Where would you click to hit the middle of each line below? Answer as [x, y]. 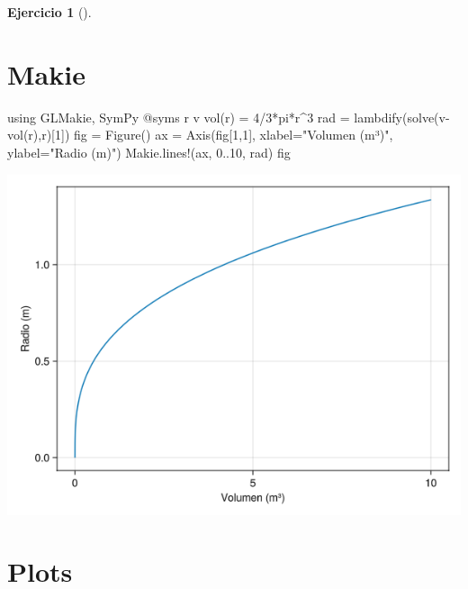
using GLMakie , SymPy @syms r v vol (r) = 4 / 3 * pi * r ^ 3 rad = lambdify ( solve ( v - [229, 117]
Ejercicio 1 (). [49, 12]
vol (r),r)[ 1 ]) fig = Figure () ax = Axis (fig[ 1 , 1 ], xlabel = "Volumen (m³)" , [200, 135]
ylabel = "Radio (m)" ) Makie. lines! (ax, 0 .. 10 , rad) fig [149, 152]
